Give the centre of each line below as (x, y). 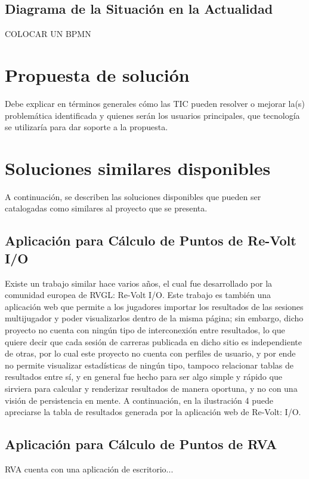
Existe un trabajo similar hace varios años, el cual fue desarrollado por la (139, 283)
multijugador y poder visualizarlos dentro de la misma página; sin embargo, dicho (154, 318)
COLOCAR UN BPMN (48, 34)
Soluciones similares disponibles (138, 168)
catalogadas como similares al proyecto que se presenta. (106, 208)
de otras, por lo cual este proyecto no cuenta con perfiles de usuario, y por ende (150, 353)
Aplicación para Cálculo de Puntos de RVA (141, 444)
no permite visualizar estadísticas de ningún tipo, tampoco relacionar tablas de (149, 365)
